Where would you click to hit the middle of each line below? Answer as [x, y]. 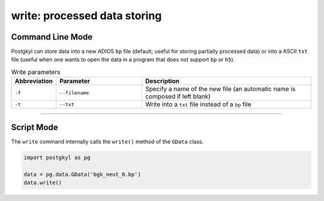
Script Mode [34, 127]
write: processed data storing [86, 16]
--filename [74, 93]
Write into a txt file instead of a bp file [198, 104]
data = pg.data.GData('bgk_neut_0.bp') [82, 174]
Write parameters [36, 72]
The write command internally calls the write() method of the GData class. [107, 142]
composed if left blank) [178, 97]
